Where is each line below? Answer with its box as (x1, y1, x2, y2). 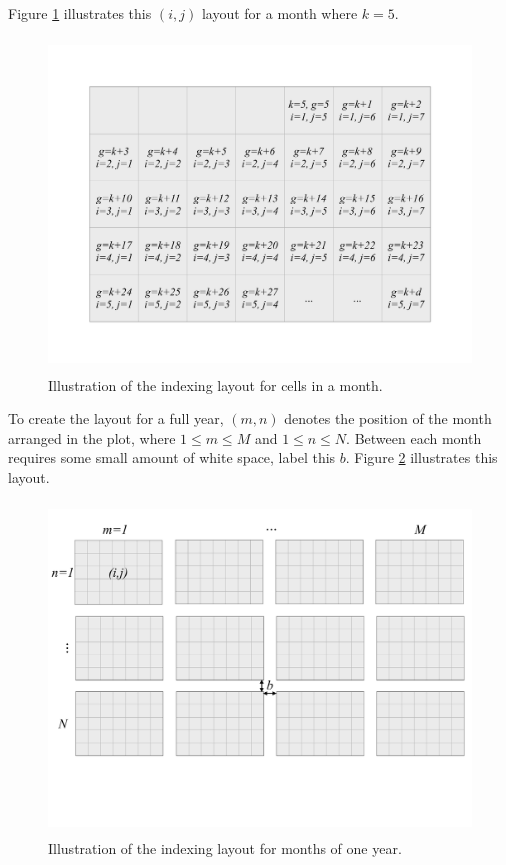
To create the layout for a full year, (8, 408, 224, 429)
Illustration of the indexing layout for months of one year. (48, 838, 402, 859)
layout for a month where (201, 3, 358, 23)
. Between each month (346, 427, 482, 448)
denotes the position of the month (284, 408, 492, 429)
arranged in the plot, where (8, 427, 176, 448)
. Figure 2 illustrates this (345, 447, 498, 468)
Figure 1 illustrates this (8, 3, 152, 23)
